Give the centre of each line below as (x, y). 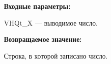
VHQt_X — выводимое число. (51, 22)
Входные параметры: (37, 6)
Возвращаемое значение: (43, 39)
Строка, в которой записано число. (56, 55)
